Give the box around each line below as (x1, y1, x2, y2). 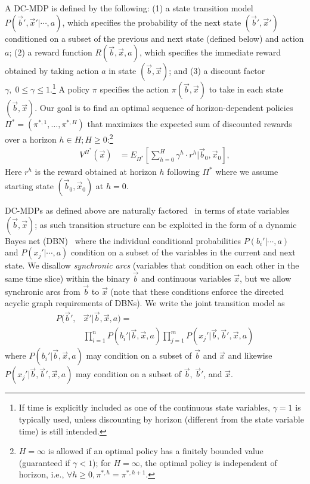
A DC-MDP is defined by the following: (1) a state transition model (5, 2, 253, 14)
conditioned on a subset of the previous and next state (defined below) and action (5, 32, 304, 44)
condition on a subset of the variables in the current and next (70, 246, 296, 258)
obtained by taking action (5, 64, 99, 77)
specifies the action (100, 83, 169, 95)
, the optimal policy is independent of (139, 456, 277, 468)
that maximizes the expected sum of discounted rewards (87, 118, 292, 130)
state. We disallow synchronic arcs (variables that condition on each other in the (5, 259, 299, 272)
